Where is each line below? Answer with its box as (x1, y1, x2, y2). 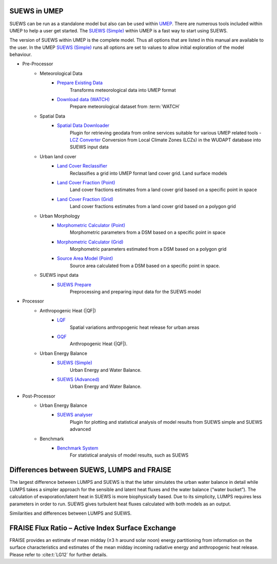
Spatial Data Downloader (57, 122, 110, 128)
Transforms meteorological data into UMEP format (70, 87, 176, 93)
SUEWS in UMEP (9, 7, 64, 15)
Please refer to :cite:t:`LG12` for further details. (9, 551, 108, 557)
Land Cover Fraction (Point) (57, 179, 115, 185)
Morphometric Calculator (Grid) (57, 239, 124, 245)
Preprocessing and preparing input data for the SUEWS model (70, 289, 201, 295)
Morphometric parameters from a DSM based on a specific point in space (70, 229, 226, 236)
